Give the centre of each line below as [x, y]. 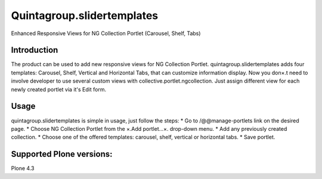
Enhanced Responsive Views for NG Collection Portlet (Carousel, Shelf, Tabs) [106, 33]
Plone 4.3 [23, 168]
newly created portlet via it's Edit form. [59, 89]
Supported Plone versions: [62, 154]
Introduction [35, 50]
